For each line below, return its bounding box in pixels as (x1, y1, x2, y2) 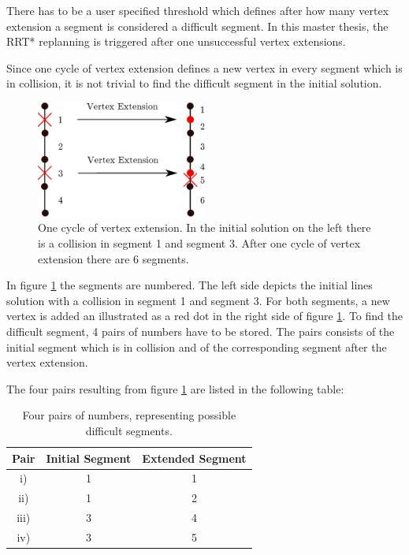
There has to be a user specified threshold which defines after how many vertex (6, 2, 389, 18)
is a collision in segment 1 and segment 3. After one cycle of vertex (38, 235, 361, 251)
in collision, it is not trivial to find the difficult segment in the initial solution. (6, 75, 382, 91)
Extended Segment (142, 449, 247, 466)
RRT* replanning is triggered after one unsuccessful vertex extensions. (6, 33, 346, 50)
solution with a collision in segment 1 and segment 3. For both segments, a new (6, 292, 390, 308)
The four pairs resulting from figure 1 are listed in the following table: (6, 380, 344, 397)
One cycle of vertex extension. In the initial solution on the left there (38, 219, 371, 236)
